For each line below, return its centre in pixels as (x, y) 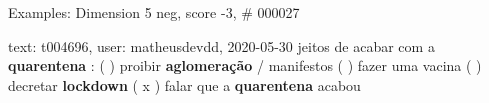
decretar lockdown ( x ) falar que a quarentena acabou (184, 84)
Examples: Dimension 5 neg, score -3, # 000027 (154, 12)
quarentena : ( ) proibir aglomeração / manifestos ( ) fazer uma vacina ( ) (245, 65)
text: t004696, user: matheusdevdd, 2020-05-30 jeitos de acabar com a (221, 45)
